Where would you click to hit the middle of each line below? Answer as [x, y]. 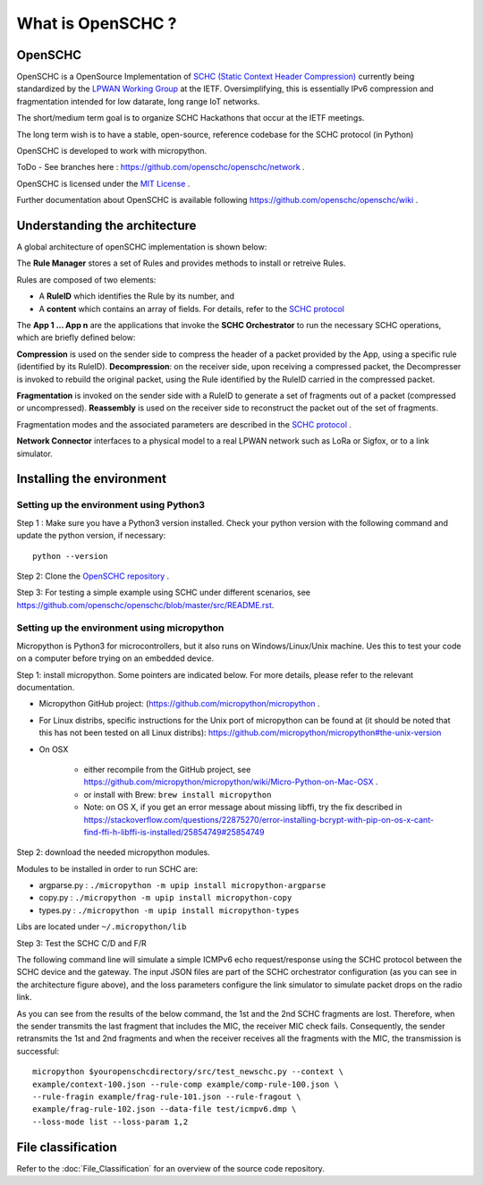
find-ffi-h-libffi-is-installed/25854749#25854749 [174, 832]
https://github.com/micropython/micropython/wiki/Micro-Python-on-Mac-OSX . [231, 782]
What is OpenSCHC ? [97, 23]
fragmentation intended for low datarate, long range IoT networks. [138, 101]
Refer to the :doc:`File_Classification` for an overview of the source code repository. [171, 1168]
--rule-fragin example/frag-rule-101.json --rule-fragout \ [167, 1096]
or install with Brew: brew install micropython [178, 794]
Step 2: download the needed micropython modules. [113, 852]
